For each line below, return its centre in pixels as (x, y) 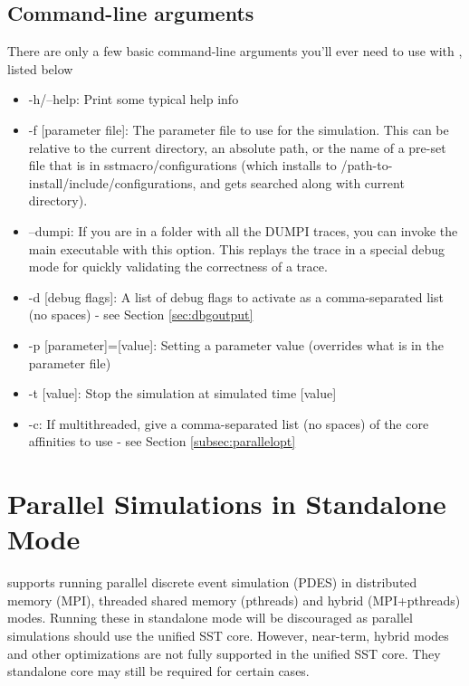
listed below (40, 68)
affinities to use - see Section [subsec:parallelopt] (162, 441)
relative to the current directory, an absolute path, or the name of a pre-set (237, 147)
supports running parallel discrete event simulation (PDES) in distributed (212, 582)
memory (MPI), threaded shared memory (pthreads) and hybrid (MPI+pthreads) (234, 600)
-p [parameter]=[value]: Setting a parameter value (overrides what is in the (236, 344)
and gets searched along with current (302, 182)
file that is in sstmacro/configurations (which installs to (182, 165)
